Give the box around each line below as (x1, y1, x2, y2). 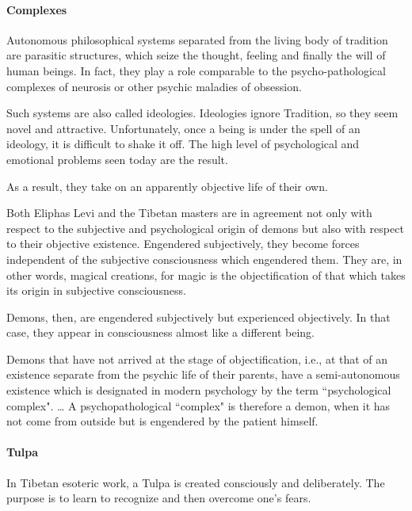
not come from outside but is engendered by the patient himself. (6, 413, 319, 429)
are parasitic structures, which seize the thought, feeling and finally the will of (6, 47, 386, 63)
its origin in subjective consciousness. (6, 282, 186, 299)
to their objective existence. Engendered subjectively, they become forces (6, 235, 360, 252)
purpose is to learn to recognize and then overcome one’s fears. (6, 490, 311, 506)
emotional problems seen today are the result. (6, 151, 228, 167)
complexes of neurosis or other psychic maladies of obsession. (6, 78, 302, 94)
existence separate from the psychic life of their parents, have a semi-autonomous (6, 366, 400, 383)
